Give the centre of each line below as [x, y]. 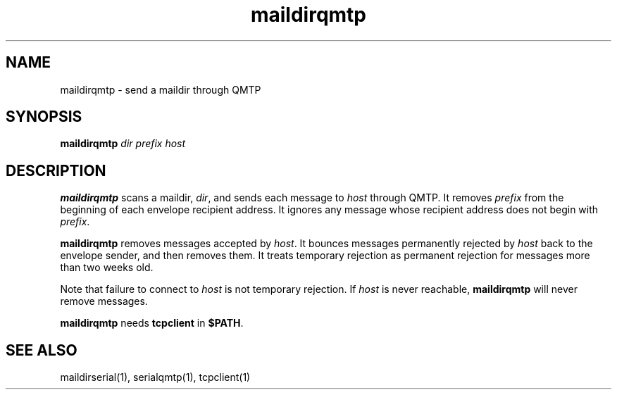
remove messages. [104, 301]
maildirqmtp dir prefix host [123, 144]
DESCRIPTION [56, 170]
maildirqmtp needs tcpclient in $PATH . [152, 323]
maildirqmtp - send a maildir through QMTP [161, 89]
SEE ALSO [42, 350]
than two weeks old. [107, 268]
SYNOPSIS [44, 117]
